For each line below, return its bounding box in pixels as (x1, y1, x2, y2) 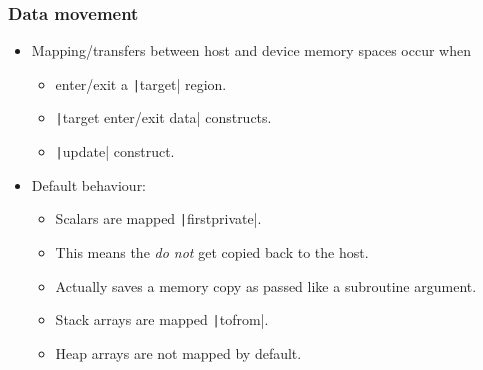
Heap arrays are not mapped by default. (55, 342, 302, 363)
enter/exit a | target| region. (55, 73, 227, 94)
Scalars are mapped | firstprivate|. (55, 208, 262, 229)
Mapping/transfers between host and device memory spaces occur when (31, 40, 471, 61)
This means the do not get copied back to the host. (55, 242, 369, 263)
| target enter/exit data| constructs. (55, 107, 272, 128)
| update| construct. (55, 141, 175, 162)
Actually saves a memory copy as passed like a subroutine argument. (55, 275, 477, 296)
